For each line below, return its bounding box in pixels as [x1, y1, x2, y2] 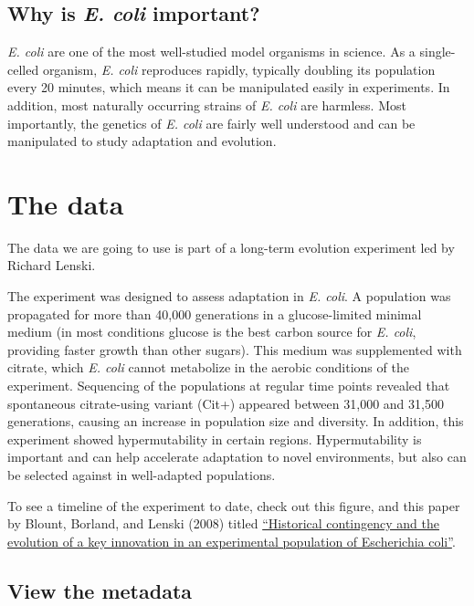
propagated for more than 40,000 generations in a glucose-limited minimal [7, 304, 422, 323]
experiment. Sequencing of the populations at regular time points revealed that [7, 376, 450, 395]
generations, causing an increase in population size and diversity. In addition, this [7, 412, 464, 431]
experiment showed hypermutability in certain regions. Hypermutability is [7, 429, 422, 448]
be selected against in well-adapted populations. [7, 465, 276, 485]
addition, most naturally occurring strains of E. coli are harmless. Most [7, 95, 406, 114]
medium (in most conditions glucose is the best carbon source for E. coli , [7, 322, 416, 341]
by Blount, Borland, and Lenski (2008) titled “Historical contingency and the [7, 514, 439, 533]
